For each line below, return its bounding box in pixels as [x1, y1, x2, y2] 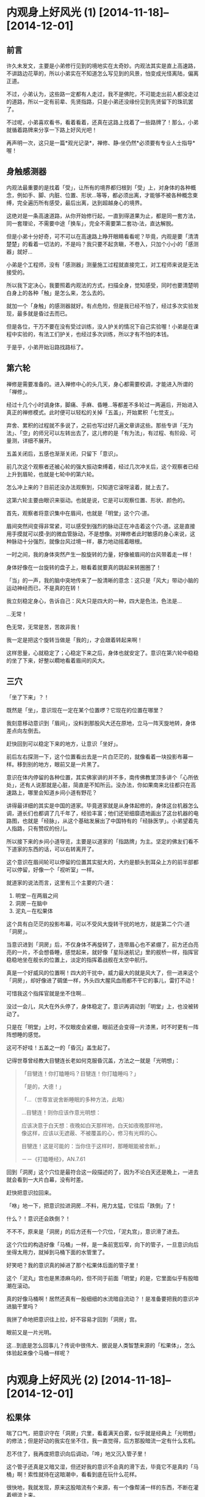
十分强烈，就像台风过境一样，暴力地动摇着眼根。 [22, 537, 145, 545]
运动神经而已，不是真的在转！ [6, 584, 81, 591]
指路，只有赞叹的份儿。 [11, 825, 71, 832]
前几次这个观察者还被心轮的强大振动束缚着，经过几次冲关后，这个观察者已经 [6, 462, 199, 470]
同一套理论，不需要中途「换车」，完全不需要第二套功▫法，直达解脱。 [6, 219, 177, 227]
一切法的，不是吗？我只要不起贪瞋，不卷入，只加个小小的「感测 [38, 240, 199, 247]
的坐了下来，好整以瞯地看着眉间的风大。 [6, 657, 108, 664]
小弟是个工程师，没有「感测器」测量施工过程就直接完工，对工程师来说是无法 [6, 261, 199, 268]
